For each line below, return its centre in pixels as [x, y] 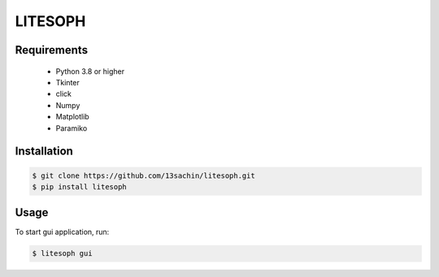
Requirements [52, 50]
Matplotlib [72, 117]
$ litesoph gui [62, 253]
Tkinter [68, 82]
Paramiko [72, 128]
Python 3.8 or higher [90, 71]
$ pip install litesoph [80, 186]
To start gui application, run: [62, 232]
